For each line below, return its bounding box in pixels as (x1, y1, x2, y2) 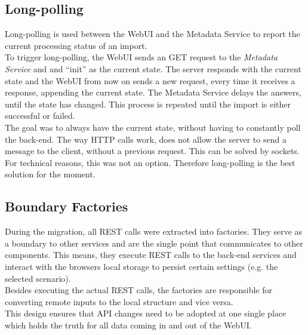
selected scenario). (5, 272, 71, 284)
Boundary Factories (5, 197, 128, 216)
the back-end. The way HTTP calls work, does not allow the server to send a (5, 133, 287, 145)
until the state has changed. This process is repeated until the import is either (5, 97, 291, 110)
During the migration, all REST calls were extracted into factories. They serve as (5, 225, 303, 238)
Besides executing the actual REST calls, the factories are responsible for (5, 284, 272, 296)
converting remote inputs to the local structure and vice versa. (5, 295, 233, 308)
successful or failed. (5, 109, 75, 122)
